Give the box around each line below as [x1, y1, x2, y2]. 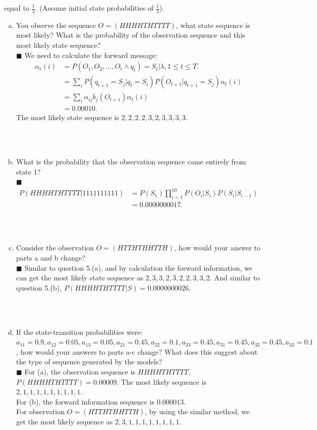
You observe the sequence [16, 19, 96, 30]
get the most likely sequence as [16, 416, 113, 426]
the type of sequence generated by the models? [16, 356, 162, 367]
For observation [16, 406, 65, 417]
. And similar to [209, 272, 260, 283]
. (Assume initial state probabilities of [35, 3, 154, 13]
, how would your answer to [174, 242, 261, 253]
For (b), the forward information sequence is [16, 396, 154, 407]
